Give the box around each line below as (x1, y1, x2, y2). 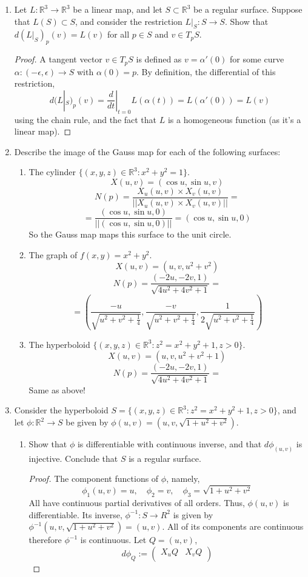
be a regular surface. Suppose (193, 3, 303, 15)
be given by (65, 416, 109, 429)
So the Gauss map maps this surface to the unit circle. (28, 228, 232, 241)
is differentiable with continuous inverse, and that (77, 438, 262, 450)
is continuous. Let (80, 533, 147, 546)
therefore (28, 533, 62, 546)
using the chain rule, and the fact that (14, 113, 157, 125)
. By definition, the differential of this (136, 65, 276, 78)
